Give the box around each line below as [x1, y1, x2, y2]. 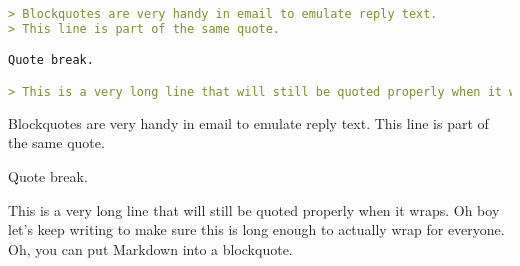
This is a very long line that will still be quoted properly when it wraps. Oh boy [8, 199, 500, 220]
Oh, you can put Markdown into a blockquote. [8, 238, 293, 259]
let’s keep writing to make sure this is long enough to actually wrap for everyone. [8, 219, 505, 240]
